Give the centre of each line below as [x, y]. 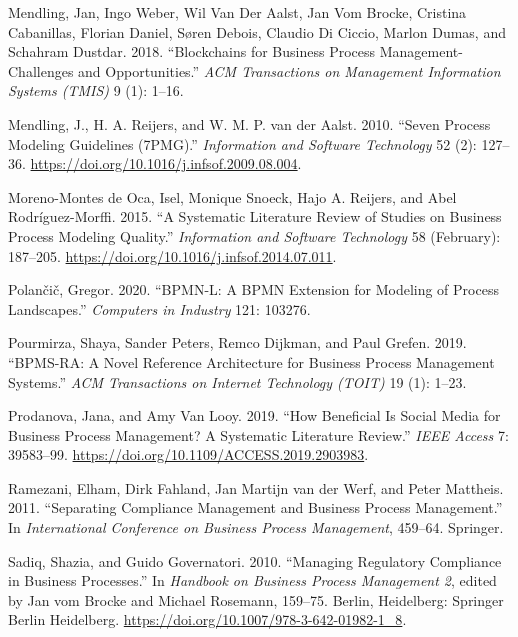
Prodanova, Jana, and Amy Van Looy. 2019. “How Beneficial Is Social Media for [254, 415]
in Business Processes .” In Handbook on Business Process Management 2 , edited [252, 580]
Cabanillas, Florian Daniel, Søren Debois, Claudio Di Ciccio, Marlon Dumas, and [257, 31]
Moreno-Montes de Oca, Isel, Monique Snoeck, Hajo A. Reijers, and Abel [232, 196]
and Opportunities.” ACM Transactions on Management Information [289, 70]
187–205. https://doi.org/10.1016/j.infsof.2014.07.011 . [172, 255]
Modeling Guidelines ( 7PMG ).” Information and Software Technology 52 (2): [242, 143]
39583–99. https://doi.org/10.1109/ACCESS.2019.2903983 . [188, 454]
